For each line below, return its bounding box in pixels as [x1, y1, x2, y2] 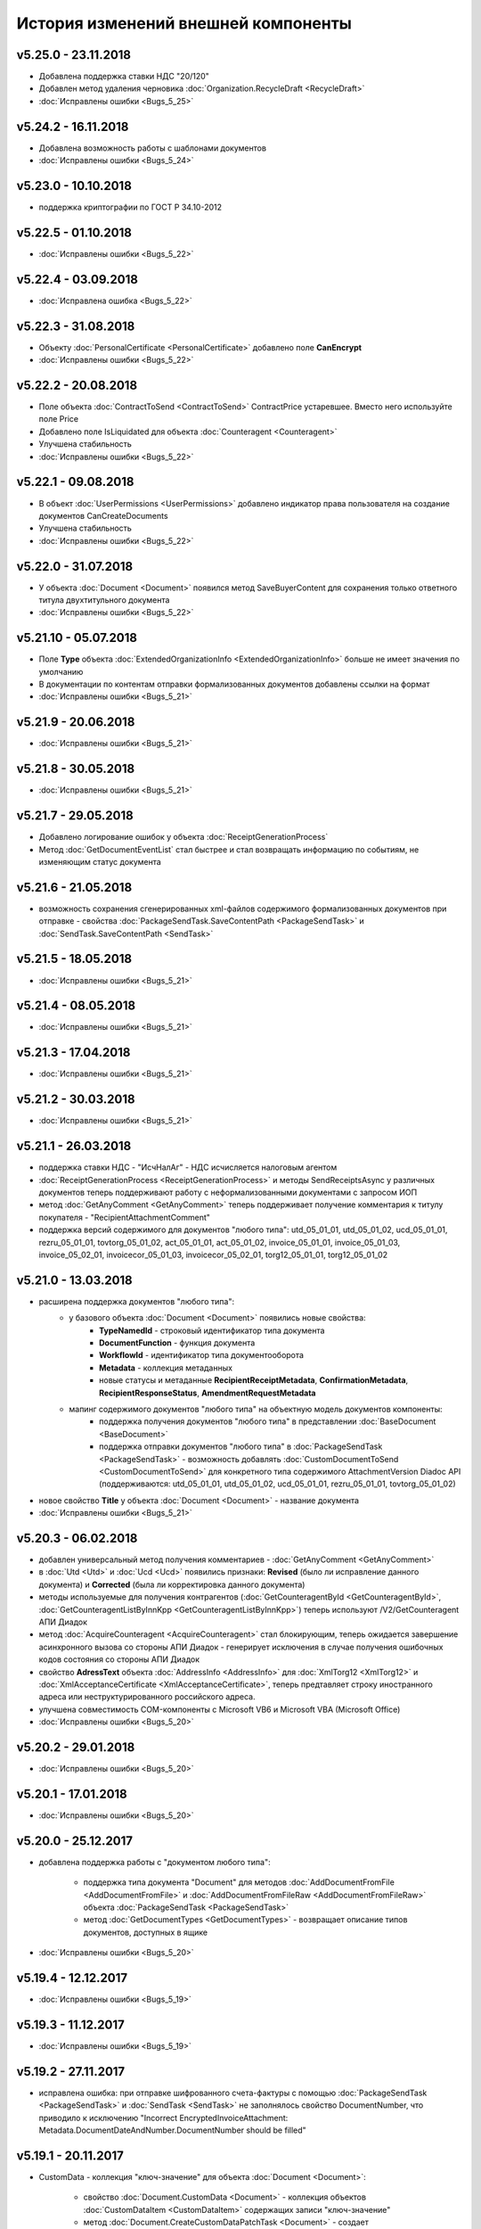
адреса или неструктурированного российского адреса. [38, 1691, 256, 1702]
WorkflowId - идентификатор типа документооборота [99, 1350, 305, 1361]
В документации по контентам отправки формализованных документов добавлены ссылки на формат [38, 679, 431, 690]
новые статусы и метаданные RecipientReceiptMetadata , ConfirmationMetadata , [99, 1375, 409, 1386]
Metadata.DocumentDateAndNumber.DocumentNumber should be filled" [38, 2125, 306, 2135]
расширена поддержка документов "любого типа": [38, 1295, 235, 1306]
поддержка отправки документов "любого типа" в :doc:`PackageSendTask [99, 1441, 383, 1452]
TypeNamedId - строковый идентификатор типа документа [99, 1325, 325, 1336]
